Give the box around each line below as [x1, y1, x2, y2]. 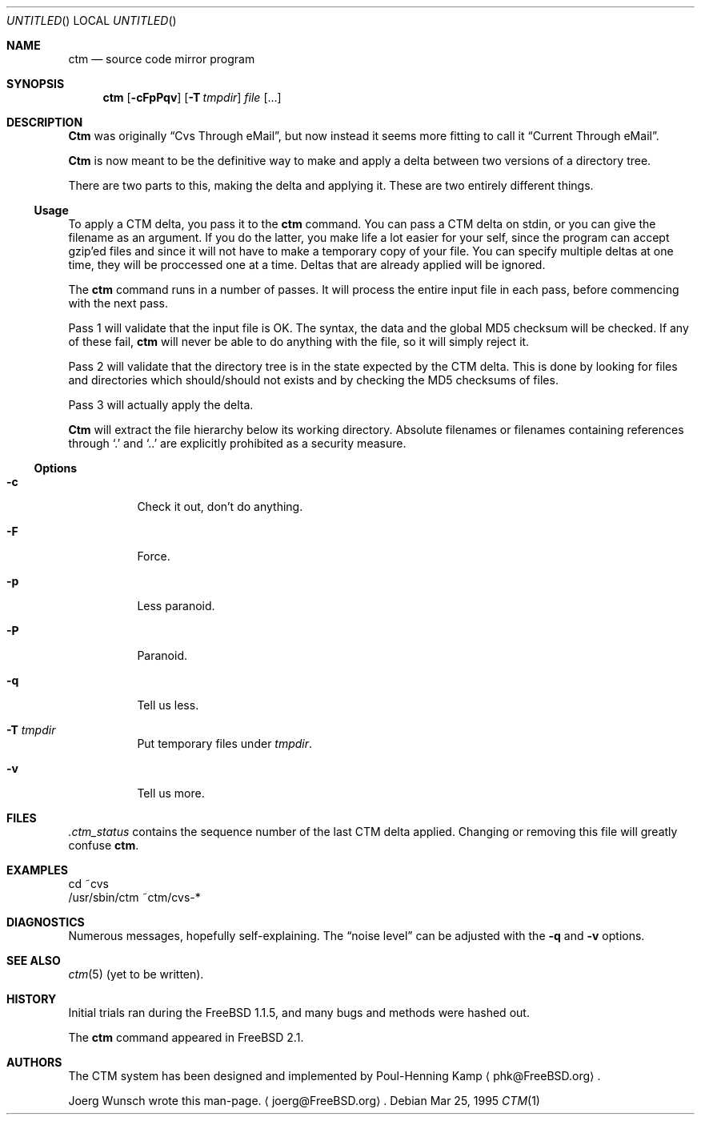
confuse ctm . [68, 838, 139, 852]
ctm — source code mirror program [68, 52, 255, 66]
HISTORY [6, 992, 57, 1006]
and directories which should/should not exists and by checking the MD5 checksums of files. [68, 373, 559, 387]
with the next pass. [68, 296, 168, 310]
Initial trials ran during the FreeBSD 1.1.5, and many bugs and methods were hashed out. [68, 1006, 530, 1019]
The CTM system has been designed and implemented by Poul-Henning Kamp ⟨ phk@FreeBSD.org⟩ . [68, 1069, 601, 1083]
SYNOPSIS [6, 77, 65, 90]
